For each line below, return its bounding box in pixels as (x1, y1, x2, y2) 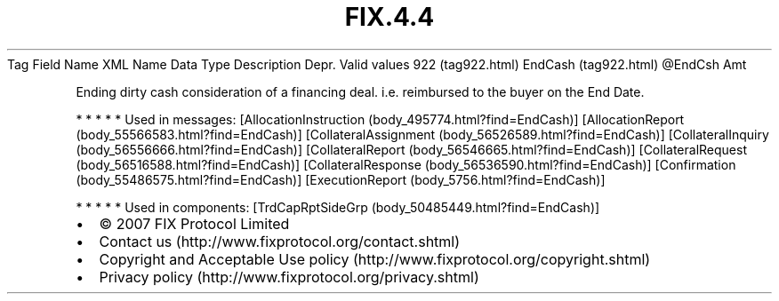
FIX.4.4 (344, 2, 435, 32)
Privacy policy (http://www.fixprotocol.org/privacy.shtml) (99, 267, 479, 286)
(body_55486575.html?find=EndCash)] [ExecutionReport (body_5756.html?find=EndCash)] (76, 171, 606, 187)
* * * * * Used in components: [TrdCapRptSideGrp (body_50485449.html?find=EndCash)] (76, 199, 600, 215)
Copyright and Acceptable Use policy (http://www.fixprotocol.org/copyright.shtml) (99, 250, 651, 268)
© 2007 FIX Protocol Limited (99, 214, 290, 233)
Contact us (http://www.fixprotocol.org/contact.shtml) (99, 232, 461, 250)
